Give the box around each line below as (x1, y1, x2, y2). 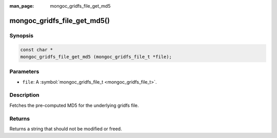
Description (9, 91, 39, 98)
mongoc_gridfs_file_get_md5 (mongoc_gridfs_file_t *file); (20, 54, 172, 60)
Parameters (9, 68, 39, 75)
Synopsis (9, 32, 33, 39)
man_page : (9, 3, 34, 9)
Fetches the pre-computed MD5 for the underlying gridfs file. (9, 102, 139, 108)
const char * (20, 47, 53, 52)
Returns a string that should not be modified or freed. (9, 126, 123, 132)
